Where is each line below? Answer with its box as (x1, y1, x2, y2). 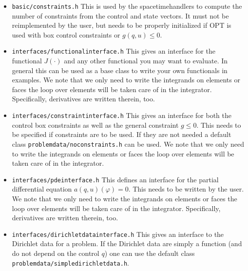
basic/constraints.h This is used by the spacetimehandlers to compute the (12, 1, 242, 11)
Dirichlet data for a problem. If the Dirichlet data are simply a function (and (12, 238, 242, 249)
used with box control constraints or (12, 29, 120, 39)
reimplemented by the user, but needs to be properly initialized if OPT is (12, 20, 231, 30)
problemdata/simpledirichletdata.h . (12, 257, 129, 268)
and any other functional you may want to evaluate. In (64, 56, 228, 66)
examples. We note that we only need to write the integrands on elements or (12, 75, 240, 85)
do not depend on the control (12, 248, 99, 258)
